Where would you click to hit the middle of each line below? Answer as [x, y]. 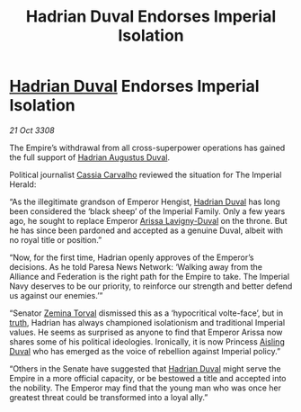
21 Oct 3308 [32, 130]
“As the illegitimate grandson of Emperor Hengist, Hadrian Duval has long [145, 202]
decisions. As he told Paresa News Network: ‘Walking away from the [136, 266]
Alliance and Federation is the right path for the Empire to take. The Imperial [150, 276]
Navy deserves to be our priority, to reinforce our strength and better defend [151, 286]
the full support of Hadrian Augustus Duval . [90, 157]
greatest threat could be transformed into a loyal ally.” [109, 397]
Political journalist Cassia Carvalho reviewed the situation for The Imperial [146, 175]
